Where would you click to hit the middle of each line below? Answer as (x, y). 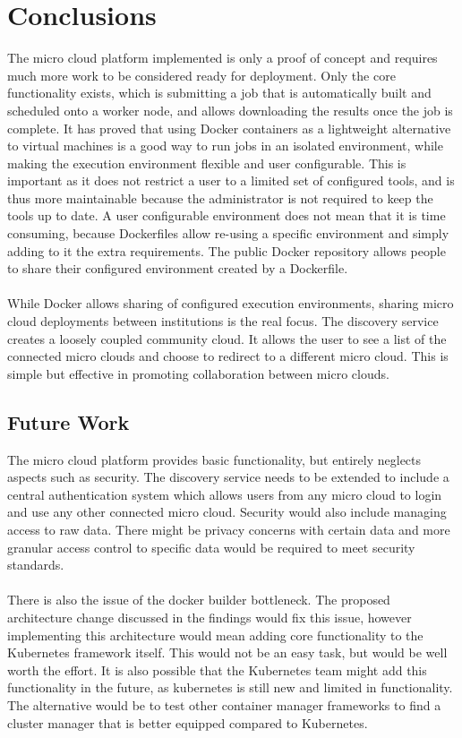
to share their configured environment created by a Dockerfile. (178, 268)
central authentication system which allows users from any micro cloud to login (225, 494)
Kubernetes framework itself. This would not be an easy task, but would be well (227, 652)
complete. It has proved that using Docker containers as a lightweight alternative (229, 128)
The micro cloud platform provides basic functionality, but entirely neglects (214, 459)
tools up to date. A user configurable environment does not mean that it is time (227, 215)
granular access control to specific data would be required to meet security (211, 547)
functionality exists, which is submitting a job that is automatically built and (219, 93)
